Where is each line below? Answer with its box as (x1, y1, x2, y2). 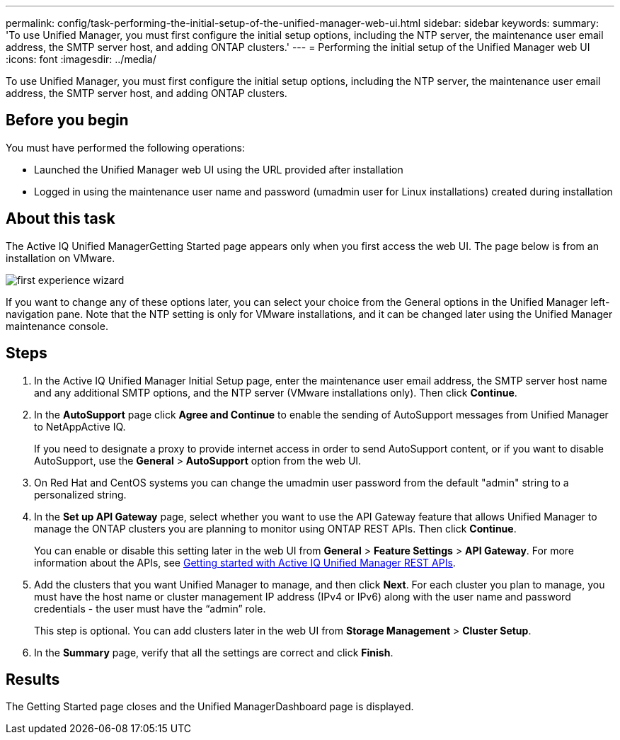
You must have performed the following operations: (6, 141, 245, 154)
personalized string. (34, 488, 127, 501)
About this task (6, 210, 115, 228)
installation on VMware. (6, 251, 115, 264)
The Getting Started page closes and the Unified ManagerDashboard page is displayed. (6, 700, 414, 713)
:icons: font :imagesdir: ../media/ (6, 53, 156, 65)
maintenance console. (6, 319, 108, 332)
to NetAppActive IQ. (34, 420, 126, 433)
